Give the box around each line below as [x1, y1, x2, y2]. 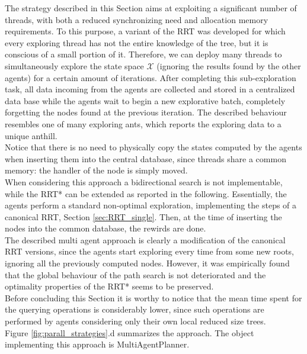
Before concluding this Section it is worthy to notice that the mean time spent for [5, 291, 302, 304]
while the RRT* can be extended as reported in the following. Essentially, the [5, 187, 287, 199]
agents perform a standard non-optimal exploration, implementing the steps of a [5, 199, 297, 211]
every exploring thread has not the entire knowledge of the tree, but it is [5, 36, 268, 49]
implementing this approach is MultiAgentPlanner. [5, 338, 190, 350]
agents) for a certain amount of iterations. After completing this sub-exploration [5, 71, 296, 83]
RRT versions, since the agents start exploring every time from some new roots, [5, 245, 294, 258]
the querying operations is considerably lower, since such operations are [5, 303, 264, 316]
